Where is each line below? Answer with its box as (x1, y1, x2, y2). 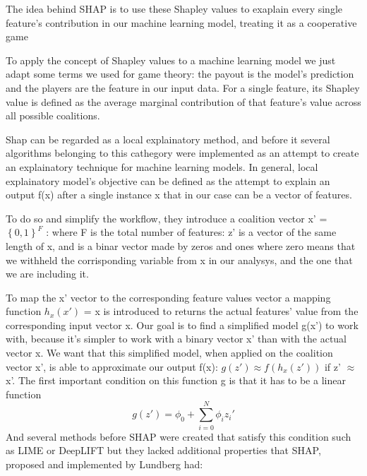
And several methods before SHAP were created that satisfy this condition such (6, 429, 351, 444)
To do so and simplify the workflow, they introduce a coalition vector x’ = (6, 210, 327, 225)
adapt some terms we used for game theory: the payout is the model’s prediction (6, 66, 354, 81)
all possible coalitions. (6, 108, 100, 123)
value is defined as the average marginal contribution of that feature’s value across (6, 94, 361, 109)
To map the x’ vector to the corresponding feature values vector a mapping (6, 290, 331, 304)
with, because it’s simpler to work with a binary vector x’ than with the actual (6, 331, 347, 346)
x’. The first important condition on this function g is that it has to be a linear (6, 373, 346, 388)
